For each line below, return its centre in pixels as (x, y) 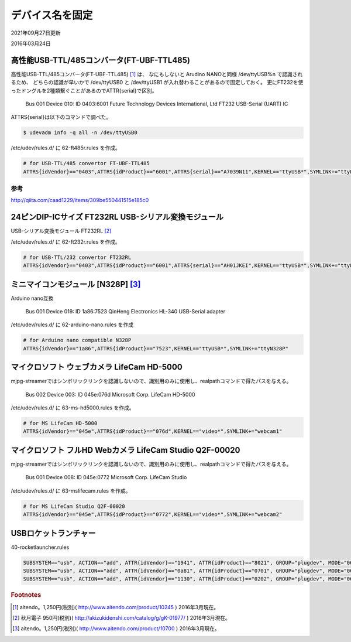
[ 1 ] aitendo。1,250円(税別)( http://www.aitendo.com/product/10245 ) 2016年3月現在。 (116, 607)
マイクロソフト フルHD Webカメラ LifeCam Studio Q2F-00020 (125, 450)
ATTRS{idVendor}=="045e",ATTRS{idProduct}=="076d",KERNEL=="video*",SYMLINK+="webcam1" (153, 431)
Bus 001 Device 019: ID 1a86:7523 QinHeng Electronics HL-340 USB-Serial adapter (125, 312)
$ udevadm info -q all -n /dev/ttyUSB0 (80, 133)
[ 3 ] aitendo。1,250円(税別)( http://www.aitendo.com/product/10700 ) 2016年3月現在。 (116, 629)
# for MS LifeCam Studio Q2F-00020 (74, 506)
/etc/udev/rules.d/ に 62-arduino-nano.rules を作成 (72, 325)
